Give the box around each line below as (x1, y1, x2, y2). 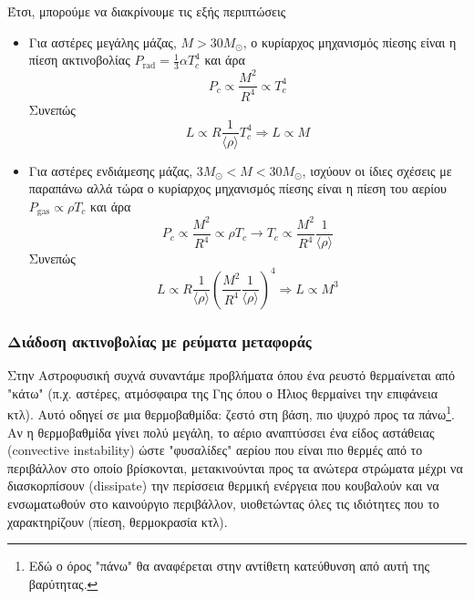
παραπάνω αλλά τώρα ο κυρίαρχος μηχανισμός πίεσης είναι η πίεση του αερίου (28, 179, 447, 198)
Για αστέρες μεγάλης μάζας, (28, 32, 177, 51)
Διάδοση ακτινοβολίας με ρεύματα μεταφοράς (7, 329, 312, 352)
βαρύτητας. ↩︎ (28, 573, 98, 593)
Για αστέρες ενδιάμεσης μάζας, (28, 160, 193, 180)
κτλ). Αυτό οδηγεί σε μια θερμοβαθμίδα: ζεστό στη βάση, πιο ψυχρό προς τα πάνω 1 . (7, 402, 455, 423)
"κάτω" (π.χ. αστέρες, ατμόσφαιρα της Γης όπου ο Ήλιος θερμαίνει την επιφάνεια (7, 383, 438, 402)
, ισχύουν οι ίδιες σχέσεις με (302, 160, 452, 180)
